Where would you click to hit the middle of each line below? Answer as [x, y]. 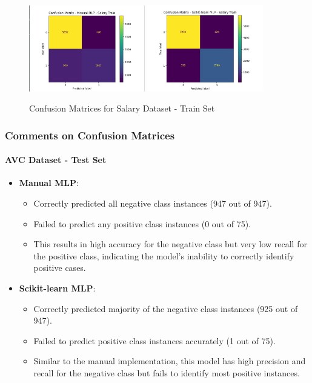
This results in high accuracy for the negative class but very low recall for [170, 244]
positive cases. [60, 268]
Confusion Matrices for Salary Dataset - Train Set [122, 108]
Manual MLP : [49, 183]
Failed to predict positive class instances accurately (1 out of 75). [154, 340]
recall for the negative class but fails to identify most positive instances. [167, 373]
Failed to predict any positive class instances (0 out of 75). [142, 223]
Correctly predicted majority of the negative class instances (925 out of [166, 308]
